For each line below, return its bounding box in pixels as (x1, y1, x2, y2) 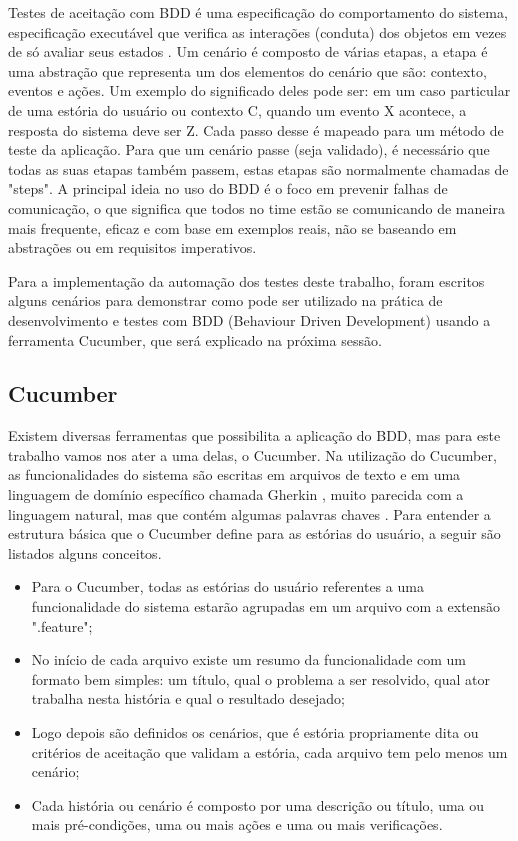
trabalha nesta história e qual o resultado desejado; (31, 688, 345, 709)
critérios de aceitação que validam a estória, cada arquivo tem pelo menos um (31, 741, 508, 762)
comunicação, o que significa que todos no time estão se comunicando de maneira (8, 197, 505, 218)
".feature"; (31, 615, 93, 636)
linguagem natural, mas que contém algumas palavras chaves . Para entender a (8, 503, 491, 524)
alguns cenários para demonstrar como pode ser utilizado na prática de (8, 290, 443, 311)
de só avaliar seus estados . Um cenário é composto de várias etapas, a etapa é (8, 41, 488, 62)
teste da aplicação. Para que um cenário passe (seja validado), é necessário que (8, 139, 490, 160)
